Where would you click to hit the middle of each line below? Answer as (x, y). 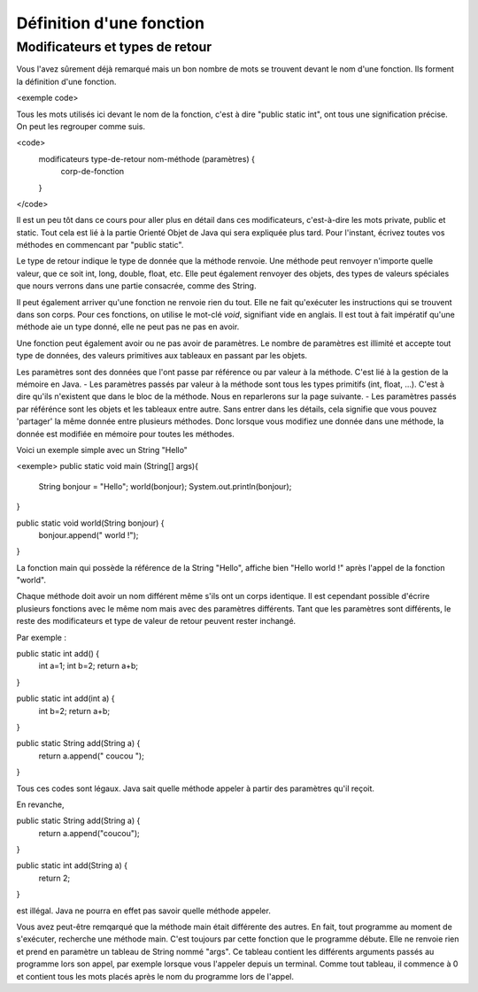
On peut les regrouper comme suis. (81, 126)
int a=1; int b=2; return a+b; (89, 666)
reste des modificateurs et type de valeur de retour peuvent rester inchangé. (156, 621)
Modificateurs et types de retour (114, 47)
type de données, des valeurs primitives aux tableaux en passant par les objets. (162, 356)
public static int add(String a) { (72, 865)
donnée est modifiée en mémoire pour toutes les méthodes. (125, 434)
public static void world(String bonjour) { (90, 523)
